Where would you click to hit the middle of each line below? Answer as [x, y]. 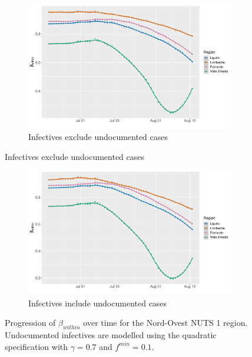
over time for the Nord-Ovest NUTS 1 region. [165, 323]
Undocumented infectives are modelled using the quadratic [111, 335]
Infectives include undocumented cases [98, 303]
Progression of [30, 323]
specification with [37, 346]
